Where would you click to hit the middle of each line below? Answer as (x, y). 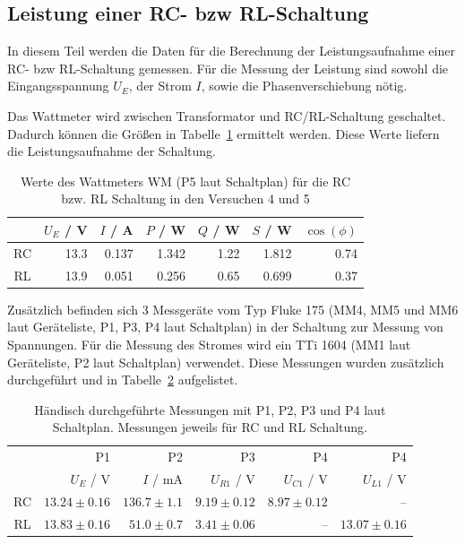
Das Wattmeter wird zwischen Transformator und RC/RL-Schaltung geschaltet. (227, 115)
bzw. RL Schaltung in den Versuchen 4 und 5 (185, 199)
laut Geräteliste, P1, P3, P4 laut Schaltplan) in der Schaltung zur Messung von (225, 327)
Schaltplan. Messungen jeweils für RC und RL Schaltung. (210, 427)
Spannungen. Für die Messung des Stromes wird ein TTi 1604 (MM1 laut (209, 344)
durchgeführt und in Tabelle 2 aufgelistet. (123, 380)
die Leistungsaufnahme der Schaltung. (112, 151)
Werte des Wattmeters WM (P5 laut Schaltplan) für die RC (185, 181)
